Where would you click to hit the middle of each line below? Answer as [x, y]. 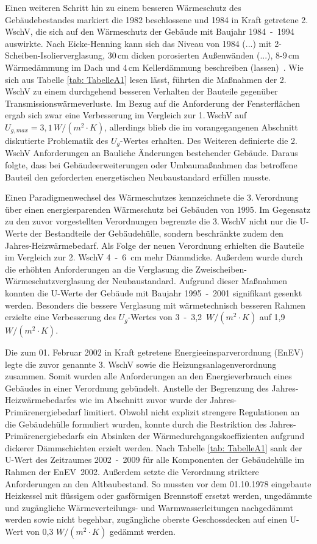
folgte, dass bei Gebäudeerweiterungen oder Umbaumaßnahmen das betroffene [151, 164]
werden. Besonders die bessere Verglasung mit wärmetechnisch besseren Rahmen [155, 305]
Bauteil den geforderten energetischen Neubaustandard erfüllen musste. [138, 177]
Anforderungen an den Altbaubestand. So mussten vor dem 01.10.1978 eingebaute [158, 483]
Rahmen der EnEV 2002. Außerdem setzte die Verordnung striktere [132, 472]
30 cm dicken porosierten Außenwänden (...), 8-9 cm [203, 55]
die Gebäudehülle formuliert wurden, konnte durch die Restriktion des [136, 424]
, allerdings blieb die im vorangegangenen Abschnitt [201, 127]
